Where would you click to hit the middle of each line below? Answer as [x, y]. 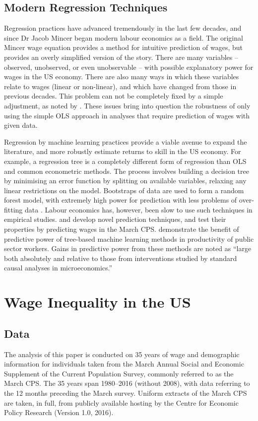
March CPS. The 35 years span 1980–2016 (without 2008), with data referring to [127, 383]
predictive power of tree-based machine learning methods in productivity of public [129, 238]
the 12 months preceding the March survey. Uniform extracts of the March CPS [126, 393]
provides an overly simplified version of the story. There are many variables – [121, 57]
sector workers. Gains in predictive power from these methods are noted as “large [128, 248]
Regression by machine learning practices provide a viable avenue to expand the [126, 141]
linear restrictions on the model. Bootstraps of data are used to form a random [124, 190]
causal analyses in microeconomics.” [58, 268]
